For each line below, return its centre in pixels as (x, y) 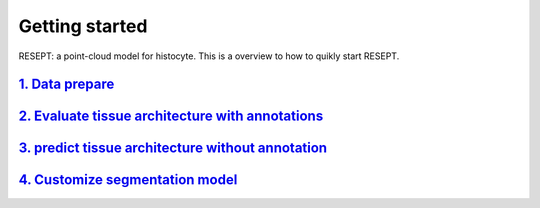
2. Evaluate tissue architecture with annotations (171, 116)
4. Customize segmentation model (128, 180)
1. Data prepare (66, 84)
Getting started (83, 26)
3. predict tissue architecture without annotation (173, 148)
